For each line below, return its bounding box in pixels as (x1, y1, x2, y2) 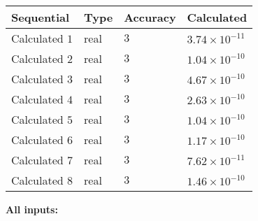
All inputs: (6, 202, 58, 216)
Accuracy (124, 9, 176, 25)
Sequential (11, 9, 70, 25)
